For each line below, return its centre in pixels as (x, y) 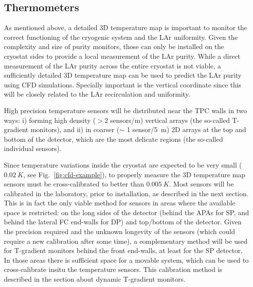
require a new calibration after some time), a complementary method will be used (126, 241)
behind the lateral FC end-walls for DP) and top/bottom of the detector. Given (123, 222)
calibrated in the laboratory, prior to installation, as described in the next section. (126, 193)
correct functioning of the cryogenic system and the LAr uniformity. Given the (121, 37)
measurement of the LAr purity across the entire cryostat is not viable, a (113, 65)
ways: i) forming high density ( (50, 120)
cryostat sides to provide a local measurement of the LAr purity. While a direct (122, 56)
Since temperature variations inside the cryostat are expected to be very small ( (123, 164)
